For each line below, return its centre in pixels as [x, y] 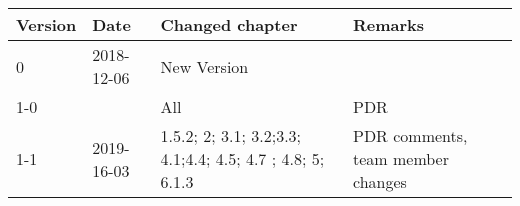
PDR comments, [410, 135]
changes [379, 181]
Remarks [388, 24]
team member [401, 158]
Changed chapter [229, 24]
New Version [204, 66]
